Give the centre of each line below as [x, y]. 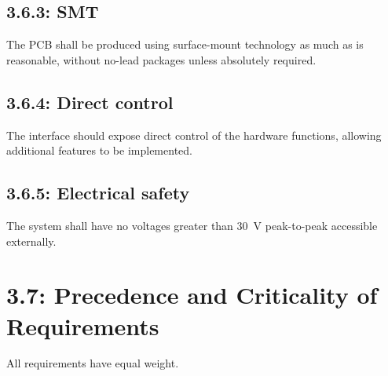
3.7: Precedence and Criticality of [192, 295]
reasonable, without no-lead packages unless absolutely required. [161, 59]
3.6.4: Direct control [90, 102]
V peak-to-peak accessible [315, 225]
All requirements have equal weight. [93, 363]
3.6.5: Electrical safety [98, 193]
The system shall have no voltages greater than [120, 225]
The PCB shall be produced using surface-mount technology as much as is [185, 44]
